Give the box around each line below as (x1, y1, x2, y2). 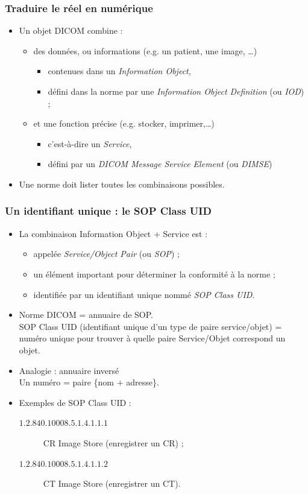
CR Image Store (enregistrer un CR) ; (43, 436, 184, 449)
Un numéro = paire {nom (19, 376, 114, 388)
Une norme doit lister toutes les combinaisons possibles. (19, 177, 225, 190)
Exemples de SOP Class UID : (19, 396, 131, 408)
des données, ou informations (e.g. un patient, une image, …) (33, 44, 257, 57)
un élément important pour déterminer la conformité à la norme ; (33, 267, 275, 280)
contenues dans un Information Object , (48, 65, 191, 77)
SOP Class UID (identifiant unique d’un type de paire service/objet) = (19, 320, 282, 332)
